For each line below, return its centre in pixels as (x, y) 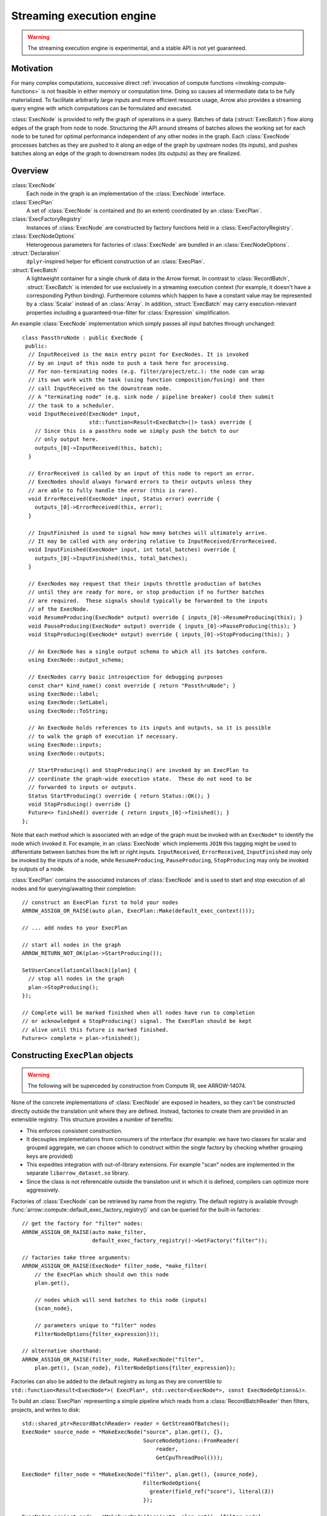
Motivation (32, 68)
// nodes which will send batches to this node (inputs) (121, 1300)
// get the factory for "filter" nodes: (83, 1224)
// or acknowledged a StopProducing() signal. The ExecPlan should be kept (137, 1021)
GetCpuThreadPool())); (190, 1457)
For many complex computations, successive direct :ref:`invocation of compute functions (123, 82)
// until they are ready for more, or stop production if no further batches (146, 592)
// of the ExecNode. (59, 609)
